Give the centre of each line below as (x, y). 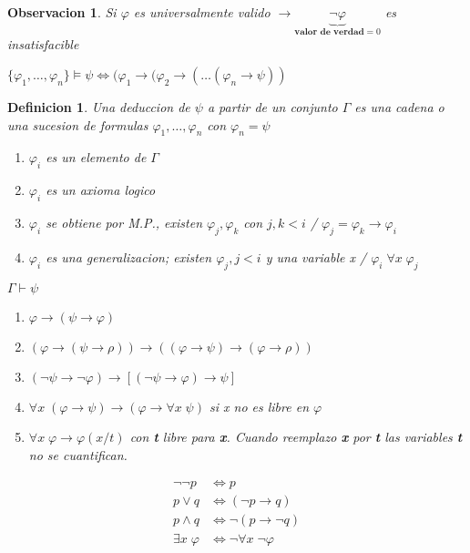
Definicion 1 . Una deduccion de (99, 107)
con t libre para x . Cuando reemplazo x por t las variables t (296, 437)
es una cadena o (399, 107)
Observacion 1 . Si (62, 12)
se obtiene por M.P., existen (124, 223)
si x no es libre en (259, 406)
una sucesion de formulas (78, 124)
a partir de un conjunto (272, 107)
